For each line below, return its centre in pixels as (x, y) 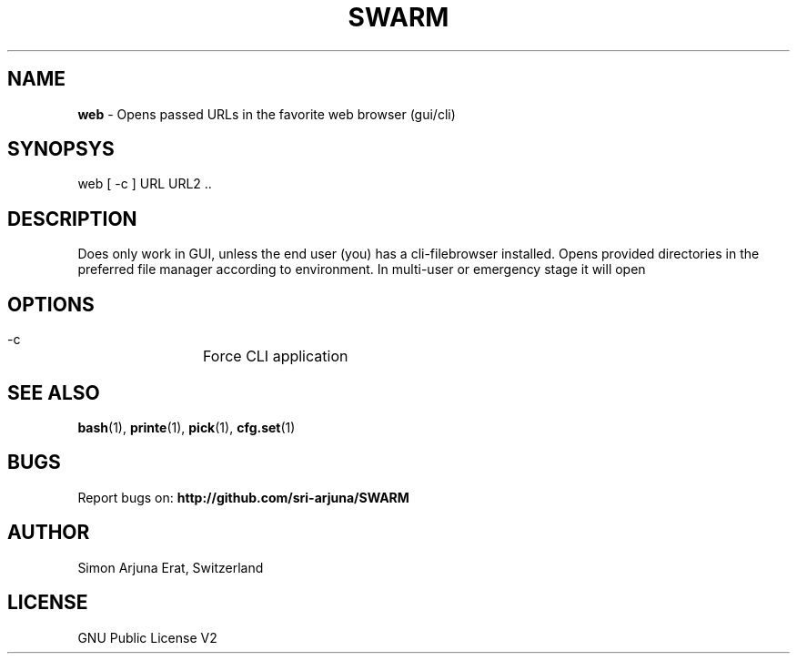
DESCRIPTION (72, 219)
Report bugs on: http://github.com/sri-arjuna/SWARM (243, 497)
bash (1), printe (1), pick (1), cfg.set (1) (187, 427)
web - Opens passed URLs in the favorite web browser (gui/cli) (267, 114)
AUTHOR (49, 533)
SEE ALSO (54, 392)
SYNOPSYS (61, 149)
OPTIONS (51, 304)
